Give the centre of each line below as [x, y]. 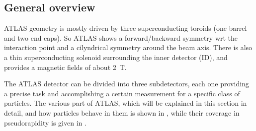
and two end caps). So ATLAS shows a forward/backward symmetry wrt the [121, 37]
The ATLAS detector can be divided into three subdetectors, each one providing [127, 84]
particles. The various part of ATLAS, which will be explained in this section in [126, 103]
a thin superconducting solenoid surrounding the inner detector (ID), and [116, 57]
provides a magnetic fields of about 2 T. [65, 67]
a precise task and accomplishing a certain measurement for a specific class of [122, 93]
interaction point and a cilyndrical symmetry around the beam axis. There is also [128, 47]
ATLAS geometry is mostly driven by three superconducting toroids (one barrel [126, 28]
